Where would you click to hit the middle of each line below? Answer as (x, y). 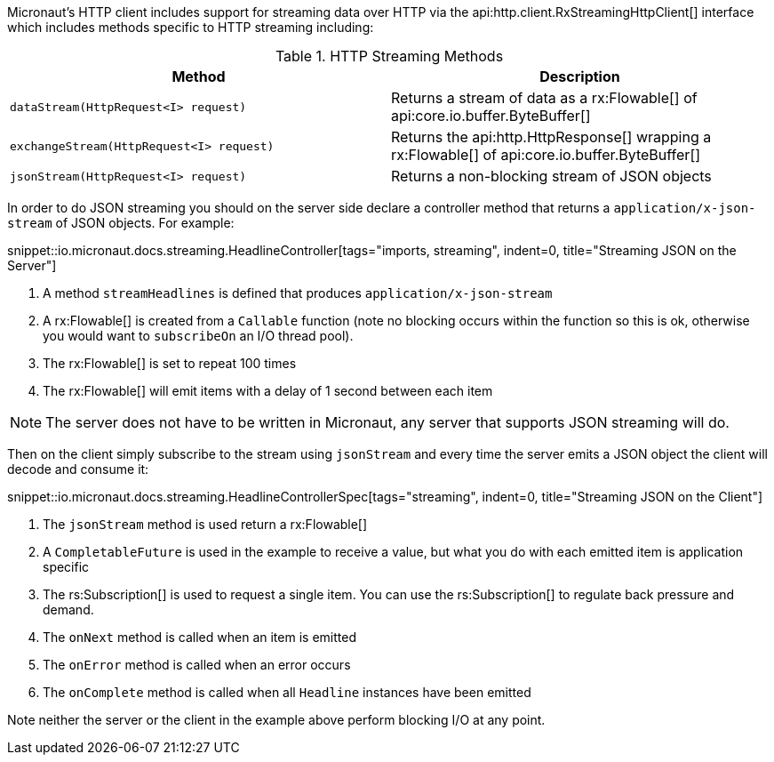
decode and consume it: (78, 469)
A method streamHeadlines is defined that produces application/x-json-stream (298, 293)
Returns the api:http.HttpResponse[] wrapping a (551, 137)
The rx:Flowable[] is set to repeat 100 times (170, 363)
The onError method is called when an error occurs (197, 665)
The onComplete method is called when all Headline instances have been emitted (287, 692)
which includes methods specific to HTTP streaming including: (191, 27)
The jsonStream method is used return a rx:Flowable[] (205, 524)
